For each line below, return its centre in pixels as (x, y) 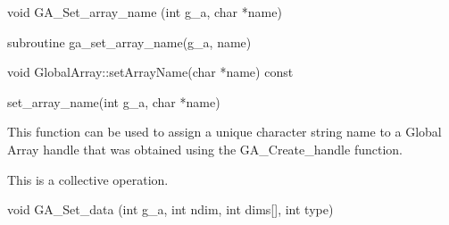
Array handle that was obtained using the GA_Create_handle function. (205, 149)
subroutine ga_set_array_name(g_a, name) (129, 42)
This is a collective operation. (88, 179)
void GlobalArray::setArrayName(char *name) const (150, 72)
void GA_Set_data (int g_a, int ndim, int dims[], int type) (170, 209)
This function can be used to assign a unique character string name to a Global (224, 132)
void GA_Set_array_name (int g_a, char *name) (145, 12)
